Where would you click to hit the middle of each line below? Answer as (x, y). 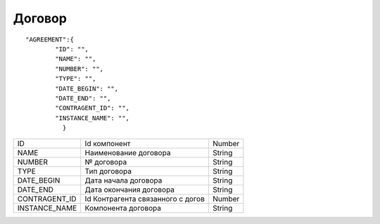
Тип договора (108, 171)
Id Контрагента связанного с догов (145, 199)
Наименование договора (128, 153)
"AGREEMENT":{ (50, 39)
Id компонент (108, 144)
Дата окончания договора (130, 190)
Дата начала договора (123, 180)
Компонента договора (123, 209)
